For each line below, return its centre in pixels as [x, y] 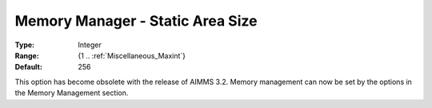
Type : [25, 45]
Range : [27, 55]
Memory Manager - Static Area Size [136, 21]
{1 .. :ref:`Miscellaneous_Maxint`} [132, 55]
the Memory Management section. [72, 93]
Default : [29, 67]
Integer [90, 45]
